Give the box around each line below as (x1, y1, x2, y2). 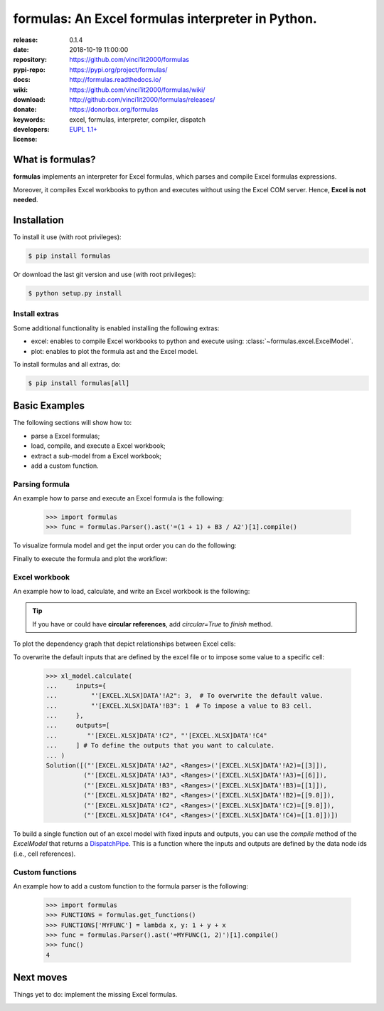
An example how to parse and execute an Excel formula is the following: (13, 494, 224, 503)
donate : (13, 105, 37, 114)
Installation (13, 214, 64, 226)
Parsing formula (13, 479, 70, 489)
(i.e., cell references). (13, 849, 76, 858)
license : (13, 135, 38, 144)
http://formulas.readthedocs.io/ (69, 75, 161, 84)
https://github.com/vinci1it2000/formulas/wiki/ (69, 85, 206, 94)
